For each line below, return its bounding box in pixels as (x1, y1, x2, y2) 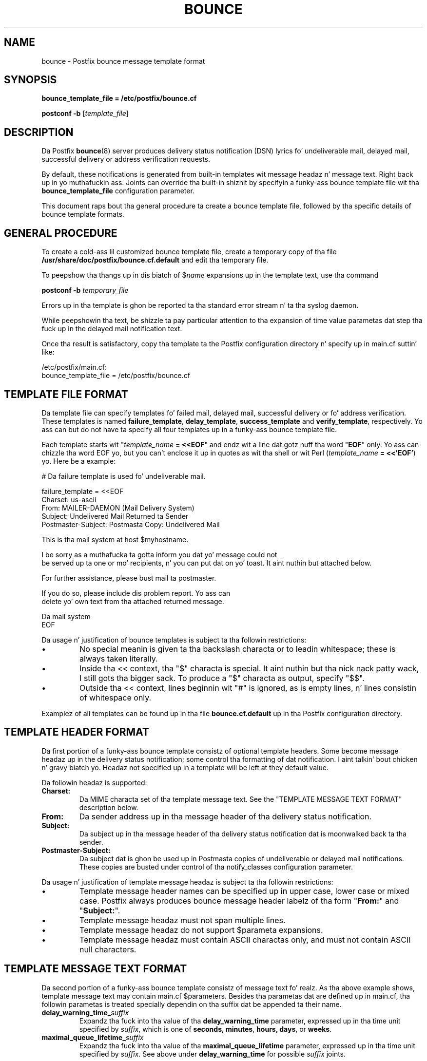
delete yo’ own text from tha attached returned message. (41, 597, 224, 606)
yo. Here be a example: (41, 456, 116, 465)
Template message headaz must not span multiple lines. (79, 915, 286, 925)
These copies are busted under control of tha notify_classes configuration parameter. (79, 862, 353, 871)
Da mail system (41, 612, 91, 621)
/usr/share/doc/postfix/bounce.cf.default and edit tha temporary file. (41, 256, 269, 265)
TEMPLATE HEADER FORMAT (4, 726, 149, 739)
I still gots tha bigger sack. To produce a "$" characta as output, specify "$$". (79, 673, 365, 683)
